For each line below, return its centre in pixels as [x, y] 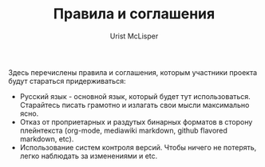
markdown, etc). [47, 139]
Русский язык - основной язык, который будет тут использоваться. [135, 96]
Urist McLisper [134, 36]
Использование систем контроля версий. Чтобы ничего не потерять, [138, 147]
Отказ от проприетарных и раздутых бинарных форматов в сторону [136, 121]
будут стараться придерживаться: [67, 81]
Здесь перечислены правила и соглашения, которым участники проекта [133, 72]
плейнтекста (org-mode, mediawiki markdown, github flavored [123, 130]
